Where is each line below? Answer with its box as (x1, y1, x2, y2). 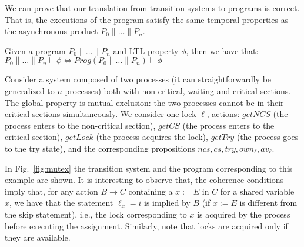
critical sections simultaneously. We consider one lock (5, 108, 196, 120)
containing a (128, 185, 173, 197)
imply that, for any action (5, 185, 98, 197)
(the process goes (236, 131, 299, 143)
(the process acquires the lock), (96, 131, 208, 143)
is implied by (144, 196, 191, 209)
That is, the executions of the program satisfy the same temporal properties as (5, 13, 289, 25)
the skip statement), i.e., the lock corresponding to (5, 208, 187, 220)
